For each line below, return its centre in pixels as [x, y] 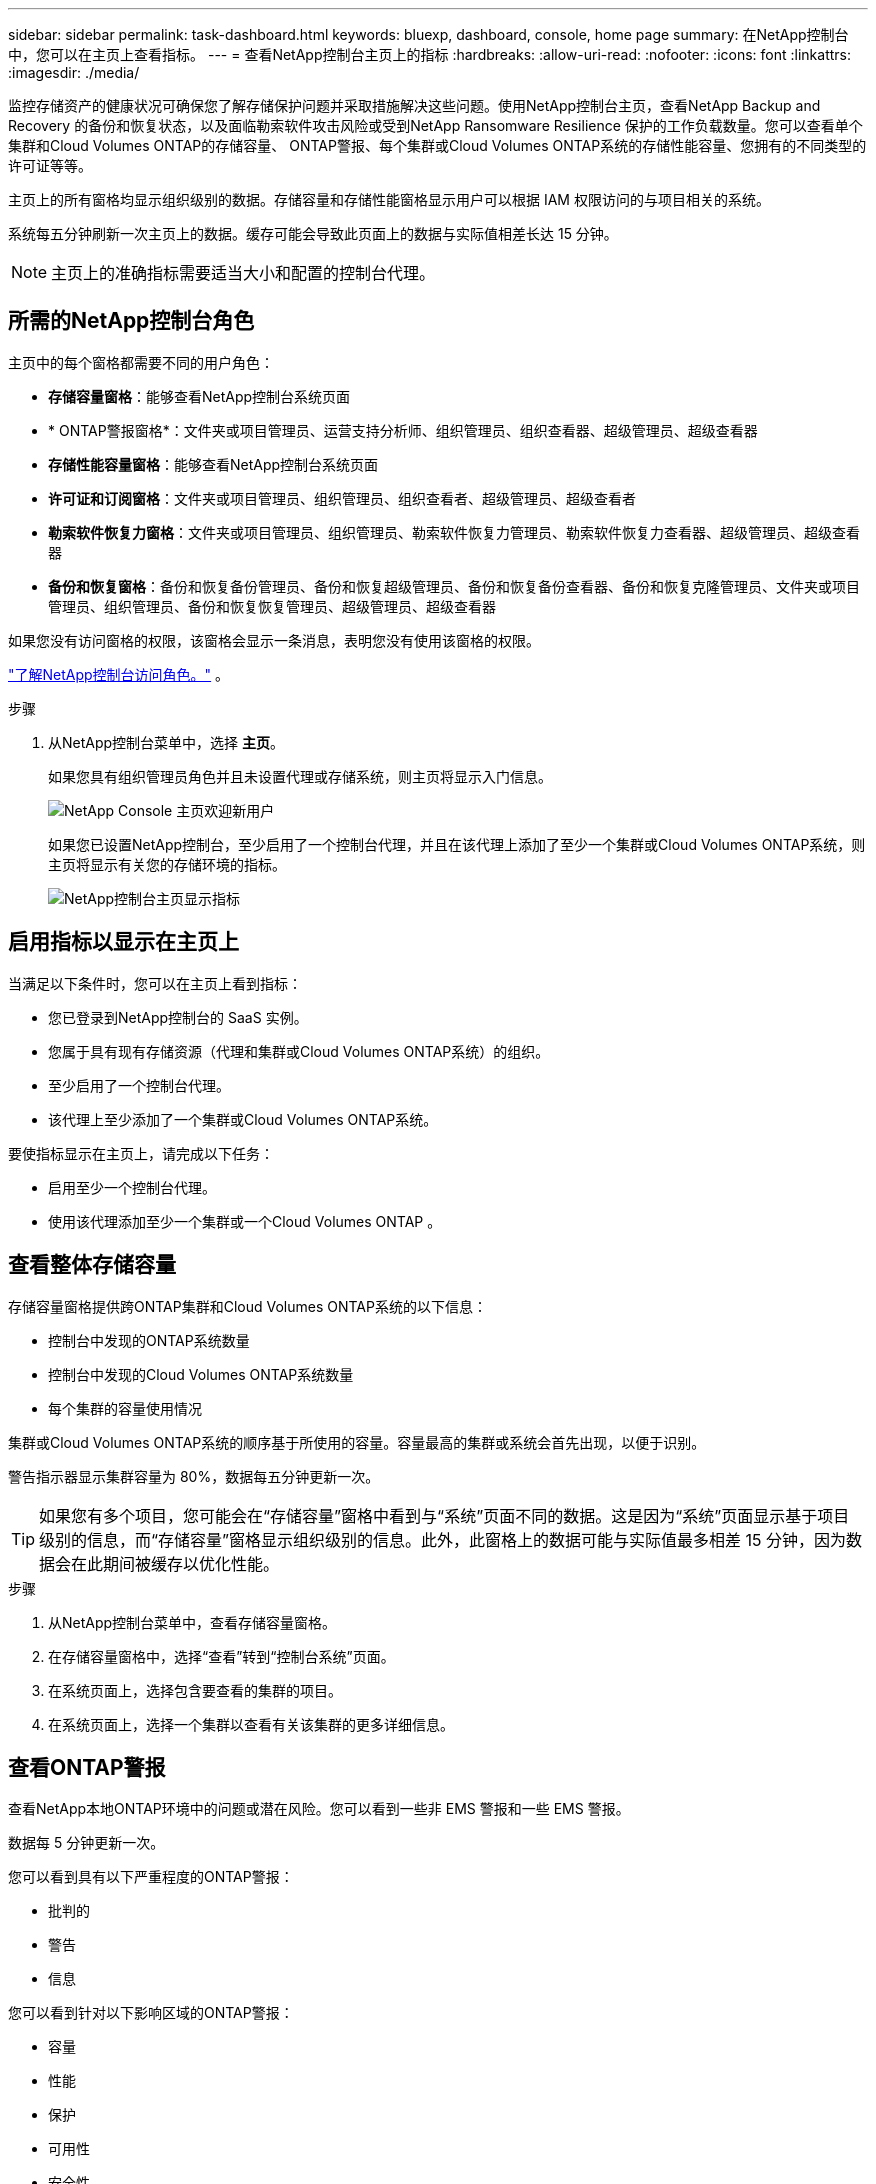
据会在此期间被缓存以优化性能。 [159, 1563]
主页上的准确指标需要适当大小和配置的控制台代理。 [243, 273]
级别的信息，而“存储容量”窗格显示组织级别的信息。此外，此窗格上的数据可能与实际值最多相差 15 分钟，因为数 [451, 1539]
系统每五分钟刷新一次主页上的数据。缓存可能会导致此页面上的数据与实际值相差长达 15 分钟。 [313, 233]
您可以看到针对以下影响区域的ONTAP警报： [151, 2013]
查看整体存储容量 [92, 1265]
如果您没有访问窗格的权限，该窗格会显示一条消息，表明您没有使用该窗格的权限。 [274, 640]
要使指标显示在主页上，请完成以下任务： [141, 1153]
